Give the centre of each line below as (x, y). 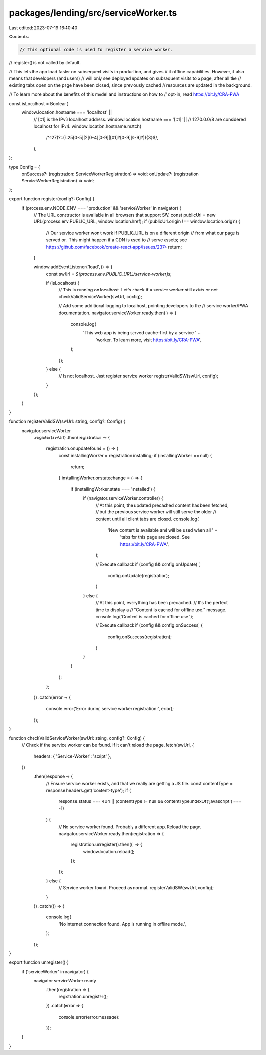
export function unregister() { (39, 962)
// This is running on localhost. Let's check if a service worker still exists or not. (139, 290)
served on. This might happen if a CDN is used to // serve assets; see (116, 240)
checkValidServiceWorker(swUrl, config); (100, 296)
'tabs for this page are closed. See (155, 537)
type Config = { (25, 167)
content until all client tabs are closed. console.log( (147, 519)
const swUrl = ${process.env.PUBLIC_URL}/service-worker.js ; (109, 274)
